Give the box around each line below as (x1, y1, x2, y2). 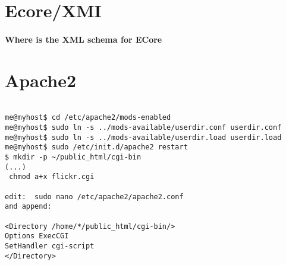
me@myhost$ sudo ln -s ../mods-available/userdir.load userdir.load (5, 133, 282, 142)
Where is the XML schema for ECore (5, 33, 162, 45)
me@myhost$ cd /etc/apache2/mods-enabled (5, 113, 171, 122)
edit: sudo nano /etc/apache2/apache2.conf (5, 192, 184, 201)
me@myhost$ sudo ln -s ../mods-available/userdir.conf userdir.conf (5, 123, 282, 132)
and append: (5, 202, 52, 211)
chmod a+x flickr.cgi (9, 173, 95, 181)
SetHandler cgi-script (5, 241, 95, 250)
